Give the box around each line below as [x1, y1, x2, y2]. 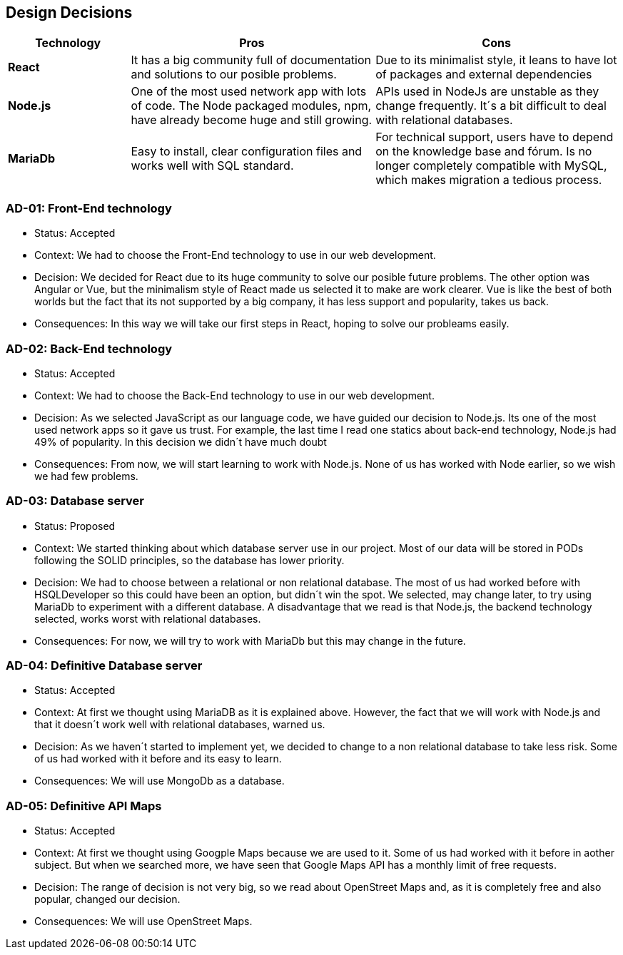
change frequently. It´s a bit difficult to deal [375, 98, 607, 113]
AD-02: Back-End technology [6, 341, 173, 356]
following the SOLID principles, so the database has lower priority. [34, 553, 345, 566]
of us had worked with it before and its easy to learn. [34, 752, 282, 765]
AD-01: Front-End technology [6, 200, 172, 215]
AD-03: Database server [6, 494, 144, 509]
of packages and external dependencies [375, 67, 592, 82]
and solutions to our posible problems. [131, 67, 337, 82]
